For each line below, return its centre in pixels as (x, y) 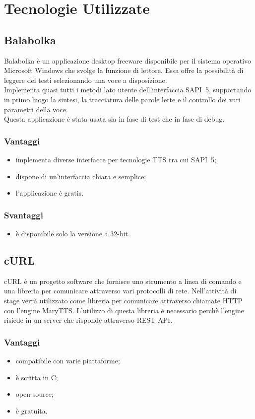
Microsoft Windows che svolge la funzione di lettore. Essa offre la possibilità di (124, 70)
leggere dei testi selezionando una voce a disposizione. (86, 80)
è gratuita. (32, 410)
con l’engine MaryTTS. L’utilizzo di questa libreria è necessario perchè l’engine (124, 310)
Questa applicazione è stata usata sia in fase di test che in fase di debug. (114, 119)
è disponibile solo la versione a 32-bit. (73, 233)
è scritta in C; (37, 377)
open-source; (34, 394)
